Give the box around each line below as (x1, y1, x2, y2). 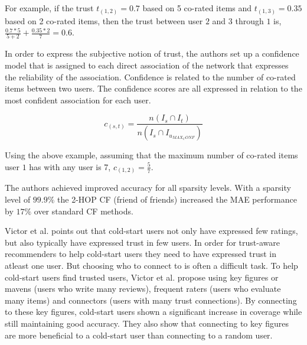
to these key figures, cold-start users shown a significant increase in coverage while (5, 305, 302, 318)
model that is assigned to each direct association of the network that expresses (5, 59, 289, 71)
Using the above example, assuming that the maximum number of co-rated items (5, 149, 298, 161)
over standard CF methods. (34, 204, 133, 217)
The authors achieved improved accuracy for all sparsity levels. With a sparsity (5, 181, 291, 194)
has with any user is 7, (29, 160, 111, 172)
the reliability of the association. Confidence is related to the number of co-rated (5, 70, 296, 83)
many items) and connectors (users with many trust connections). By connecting (5, 294, 297, 306)
